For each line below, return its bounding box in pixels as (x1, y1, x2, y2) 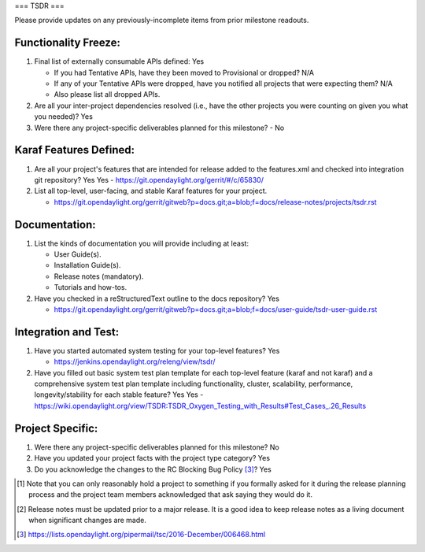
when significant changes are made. (28, 516, 147, 525)
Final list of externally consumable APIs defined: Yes (34, 57, 205, 66)
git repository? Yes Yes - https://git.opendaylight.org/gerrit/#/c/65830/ (34, 175, 264, 184)
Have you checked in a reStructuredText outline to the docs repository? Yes (34, 294, 279, 303)
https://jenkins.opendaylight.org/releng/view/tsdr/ (54, 357, 216, 366)
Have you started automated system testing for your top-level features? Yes (34, 346, 280, 355)
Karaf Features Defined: (14, 143, 135, 157)
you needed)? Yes (34, 112, 94, 121)
